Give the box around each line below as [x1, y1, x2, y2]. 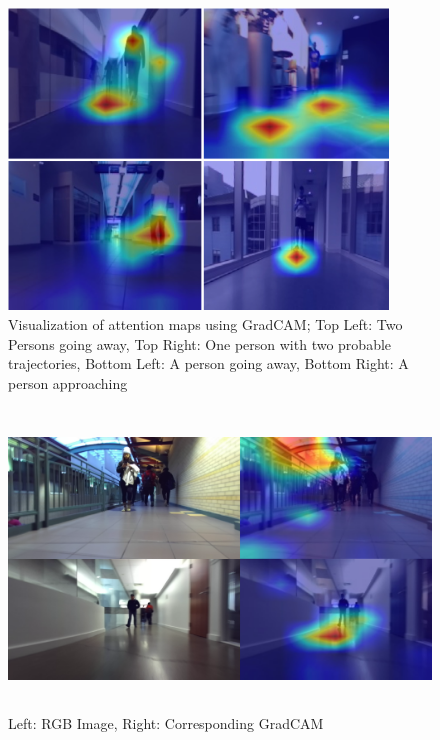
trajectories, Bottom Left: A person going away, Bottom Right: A [8, 353, 409, 374]
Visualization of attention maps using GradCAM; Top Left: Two [8, 313, 403, 334]
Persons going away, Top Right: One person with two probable [8, 333, 392, 354]
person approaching [8, 372, 128, 393]
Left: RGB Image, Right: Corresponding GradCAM [8, 713, 324, 734]
